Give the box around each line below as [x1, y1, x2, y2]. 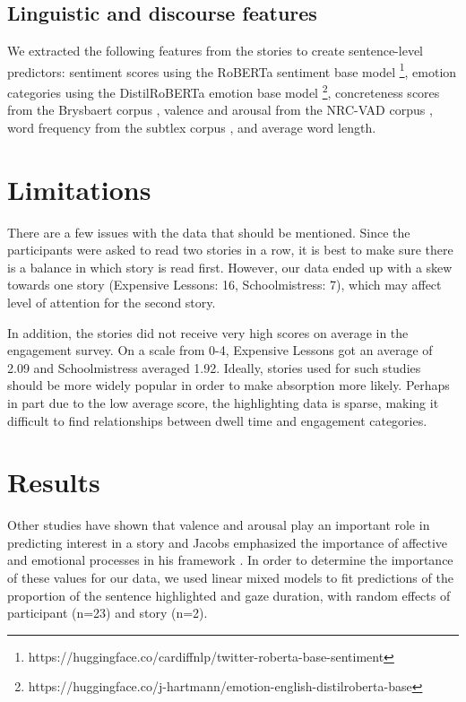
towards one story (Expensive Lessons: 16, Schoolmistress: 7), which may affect [7, 275, 442, 294]
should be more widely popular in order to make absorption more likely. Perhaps [7, 376, 450, 394]
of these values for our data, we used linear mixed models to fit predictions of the [7, 568, 453, 587]
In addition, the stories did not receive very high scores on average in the [7, 323, 409, 342]
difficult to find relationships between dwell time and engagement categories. [7, 411, 427, 429]
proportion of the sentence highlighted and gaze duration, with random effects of [7, 585, 451, 604]
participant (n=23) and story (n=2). [7, 603, 208, 622]
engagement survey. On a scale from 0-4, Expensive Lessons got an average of [7, 341, 433, 360]
